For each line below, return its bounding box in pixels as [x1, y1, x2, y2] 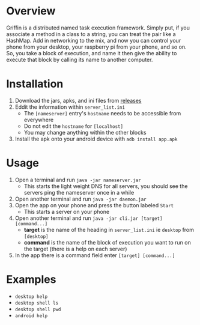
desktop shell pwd [14, 306, 61, 312]
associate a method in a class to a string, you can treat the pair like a [6, 30, 176, 37]
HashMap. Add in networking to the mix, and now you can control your [6, 37, 181, 44]
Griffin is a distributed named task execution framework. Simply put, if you [6, 24, 190, 31]
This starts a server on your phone [23, 208, 110, 215]
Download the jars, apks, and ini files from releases [14, 97, 142, 104]
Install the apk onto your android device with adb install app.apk [14, 135, 178, 142]
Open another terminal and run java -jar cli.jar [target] [14, 214, 163, 222]
